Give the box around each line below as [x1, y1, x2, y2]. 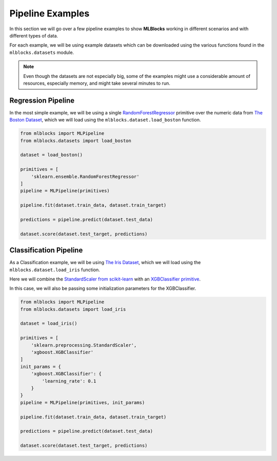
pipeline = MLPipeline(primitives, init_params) [20, 399, 145, 405]
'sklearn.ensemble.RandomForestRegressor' [31, 173, 140, 179]
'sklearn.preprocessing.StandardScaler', [31, 342, 137, 348]
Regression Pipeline [9, 96, 75, 105]
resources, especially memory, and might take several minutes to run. [23, 80, 170, 86]
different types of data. [9, 32, 58, 38]
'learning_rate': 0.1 [42, 378, 96, 384]
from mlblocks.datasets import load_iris [20, 306, 126, 312]
